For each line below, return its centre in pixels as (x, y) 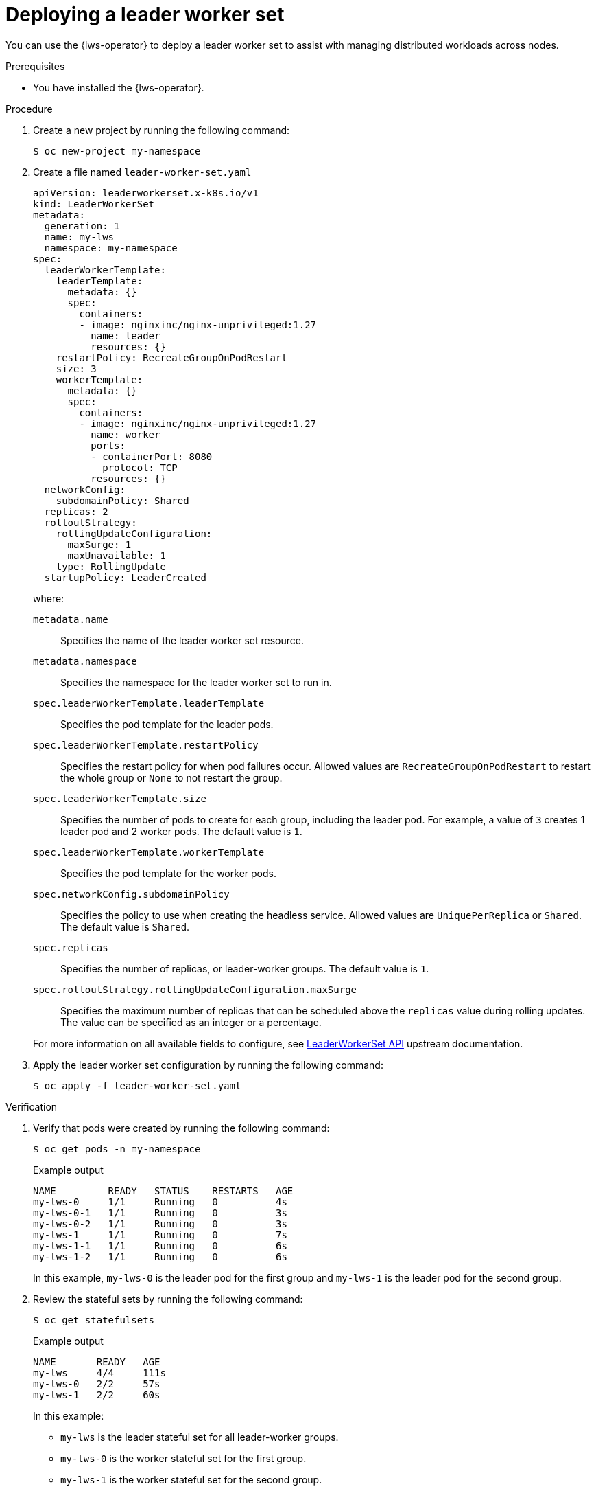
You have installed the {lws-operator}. (119, 87)
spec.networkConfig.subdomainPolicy (131, 894)
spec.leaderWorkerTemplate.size (120, 798)
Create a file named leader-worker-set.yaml (142, 172)
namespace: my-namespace (111, 248)
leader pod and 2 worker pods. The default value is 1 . (181, 831)
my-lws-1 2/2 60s (97, 1395)
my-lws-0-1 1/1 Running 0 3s (160, 1213)
